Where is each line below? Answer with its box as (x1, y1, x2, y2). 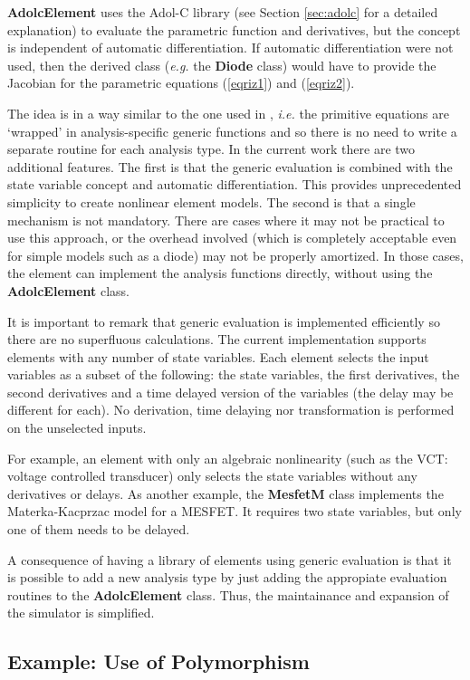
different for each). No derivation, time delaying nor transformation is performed (7, 400, 455, 419)
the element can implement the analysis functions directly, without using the (7, 263, 433, 283)
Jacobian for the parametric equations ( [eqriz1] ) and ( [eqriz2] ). (7, 73, 355, 92)
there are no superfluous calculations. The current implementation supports (7, 330, 427, 349)
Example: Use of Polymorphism (7, 647, 310, 675)
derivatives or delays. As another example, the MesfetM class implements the (7, 484, 444, 503)
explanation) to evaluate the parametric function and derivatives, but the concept (7, 20, 461, 39)
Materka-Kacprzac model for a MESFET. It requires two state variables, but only (7, 502, 462, 521)
